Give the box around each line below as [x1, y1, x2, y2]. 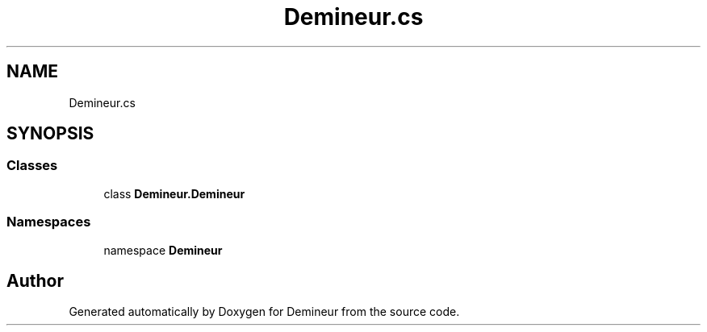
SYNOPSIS [6, 123, 94, 144]
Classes [6, 157, 58, 174]
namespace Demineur [103, 243, 223, 257]
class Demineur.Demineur [103, 186, 245, 201]
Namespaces [6, 214, 91, 230]
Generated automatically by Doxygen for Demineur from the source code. [69, 305, 460, 319]
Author [6, 270, 64, 291]
